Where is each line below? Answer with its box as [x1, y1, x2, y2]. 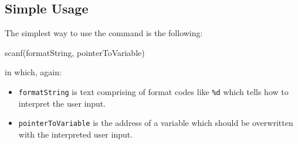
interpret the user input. [18, 97, 106, 109]
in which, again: [5, 66, 62, 78]
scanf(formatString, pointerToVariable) [5, 46, 145, 58]
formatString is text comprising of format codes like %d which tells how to [18, 85, 289, 97]
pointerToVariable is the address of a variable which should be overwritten [18, 117, 293, 129]
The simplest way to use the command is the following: [5, 27, 203, 39]
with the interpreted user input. [18, 128, 133, 140]
